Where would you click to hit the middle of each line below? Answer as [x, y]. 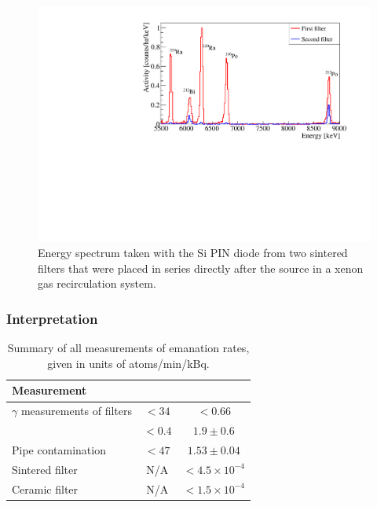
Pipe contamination [59, 449]
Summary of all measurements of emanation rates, [128, 348]
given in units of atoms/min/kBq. [128, 363]
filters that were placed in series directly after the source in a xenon [201, 268]
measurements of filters [76, 411]
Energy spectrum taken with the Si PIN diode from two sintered [193, 253]
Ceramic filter [45, 489]
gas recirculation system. [97, 283]
